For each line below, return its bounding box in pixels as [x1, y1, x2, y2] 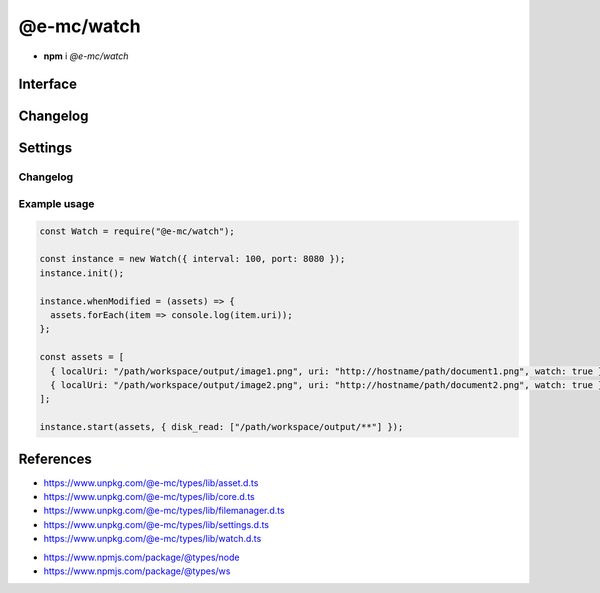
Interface [18, 76, 77, 93]
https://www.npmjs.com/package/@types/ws [43, 565, 231, 577]
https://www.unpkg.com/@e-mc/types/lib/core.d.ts [43, 491, 255, 503]
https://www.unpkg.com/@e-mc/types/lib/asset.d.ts [43, 476, 259, 489]
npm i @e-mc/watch [43, 50, 129, 62]
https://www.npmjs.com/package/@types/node [43, 551, 240, 563]
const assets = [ [39, 351, 125, 363]
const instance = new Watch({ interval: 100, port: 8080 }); [39, 253, 346, 265]
